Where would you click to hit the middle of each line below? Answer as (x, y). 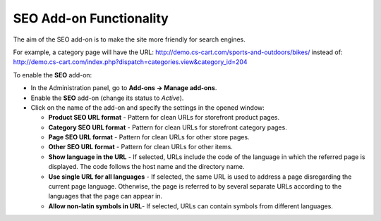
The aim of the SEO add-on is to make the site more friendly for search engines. (129, 39)
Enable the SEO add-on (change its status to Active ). (107, 98)
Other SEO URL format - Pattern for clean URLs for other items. (140, 147)
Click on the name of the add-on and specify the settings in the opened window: (147, 107)
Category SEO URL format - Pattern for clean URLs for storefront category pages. (168, 127)
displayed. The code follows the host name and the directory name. (146, 167)
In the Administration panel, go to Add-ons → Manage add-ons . (124, 88)
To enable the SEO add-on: (53, 75)
